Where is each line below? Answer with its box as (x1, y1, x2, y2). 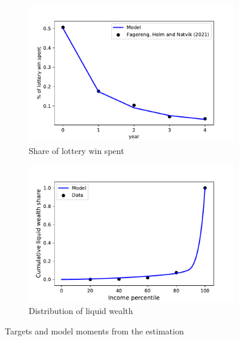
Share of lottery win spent (29, 144, 124, 156)
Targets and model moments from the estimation (5, 325, 184, 337)
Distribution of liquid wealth (29, 304, 133, 317)
